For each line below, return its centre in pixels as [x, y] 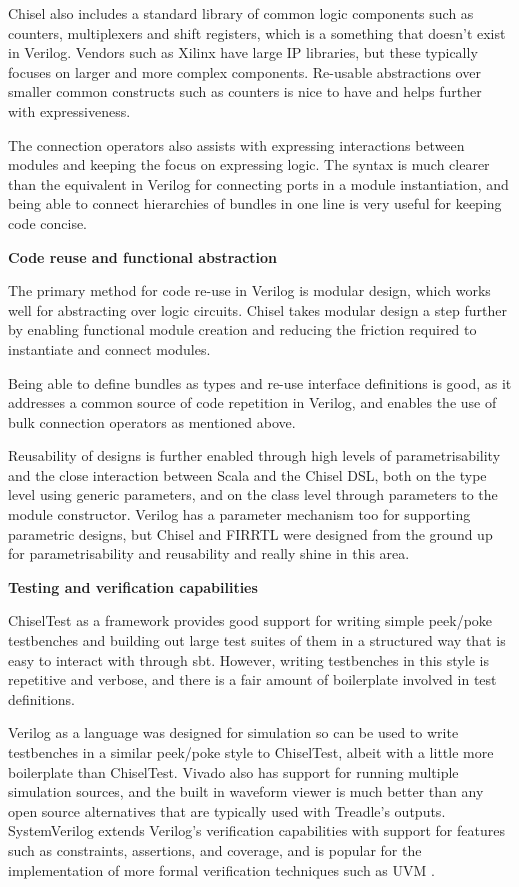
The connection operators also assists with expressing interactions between [236, 144]
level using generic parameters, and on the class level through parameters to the [253, 494]
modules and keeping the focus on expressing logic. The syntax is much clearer [249, 164]
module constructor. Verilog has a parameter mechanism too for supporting [239, 514]
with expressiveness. [69, 110]
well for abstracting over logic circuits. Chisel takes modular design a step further [257, 309]
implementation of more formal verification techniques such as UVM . [221, 869]
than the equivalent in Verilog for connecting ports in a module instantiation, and [258, 183]
